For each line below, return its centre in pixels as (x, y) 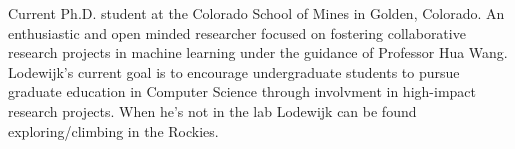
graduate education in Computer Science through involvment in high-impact (242, 91)
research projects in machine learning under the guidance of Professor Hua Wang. (258, 52)
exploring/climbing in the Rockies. (113, 130)
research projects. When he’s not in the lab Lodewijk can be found (212, 110)
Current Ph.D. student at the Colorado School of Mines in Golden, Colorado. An (256, 13)
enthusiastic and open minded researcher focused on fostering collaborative (237, 32)
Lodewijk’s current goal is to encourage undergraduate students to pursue (234, 71)
